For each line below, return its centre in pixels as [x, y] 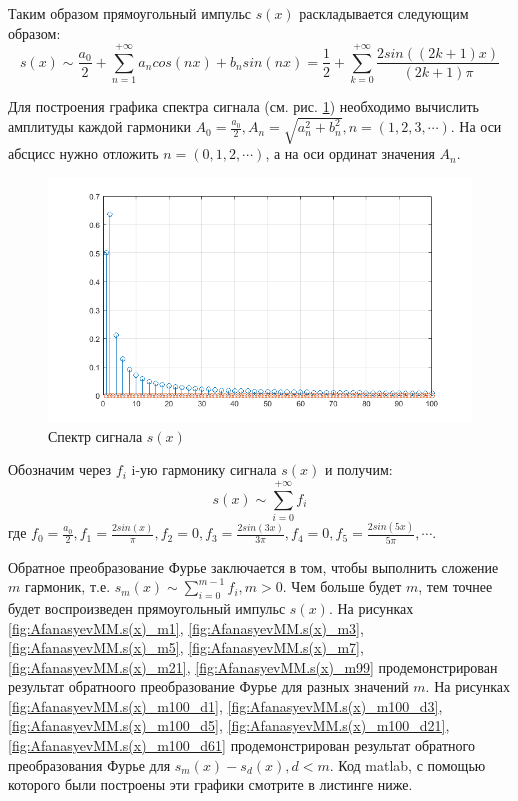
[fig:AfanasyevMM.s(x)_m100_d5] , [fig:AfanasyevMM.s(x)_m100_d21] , [229, 725]
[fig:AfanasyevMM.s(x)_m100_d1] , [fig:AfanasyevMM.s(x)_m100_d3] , [225, 705]
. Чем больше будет [342, 586]
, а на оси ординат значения [350, 153]
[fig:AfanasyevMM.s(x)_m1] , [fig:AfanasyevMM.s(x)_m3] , [186, 627]
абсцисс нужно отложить [83, 153]
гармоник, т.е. [67, 586]
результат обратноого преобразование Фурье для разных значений [208, 686]
